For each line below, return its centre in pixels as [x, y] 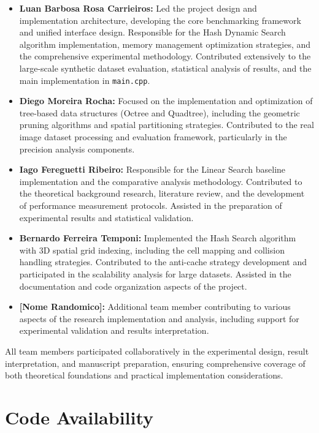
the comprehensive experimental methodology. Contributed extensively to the [165, 56]
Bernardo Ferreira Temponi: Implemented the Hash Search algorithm [158, 238]
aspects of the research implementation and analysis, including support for [159, 318]
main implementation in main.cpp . [85, 80]
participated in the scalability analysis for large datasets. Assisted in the [155, 273]
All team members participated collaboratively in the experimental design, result [157, 351]
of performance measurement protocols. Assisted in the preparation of [151, 205]
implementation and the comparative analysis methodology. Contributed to [161, 181]
